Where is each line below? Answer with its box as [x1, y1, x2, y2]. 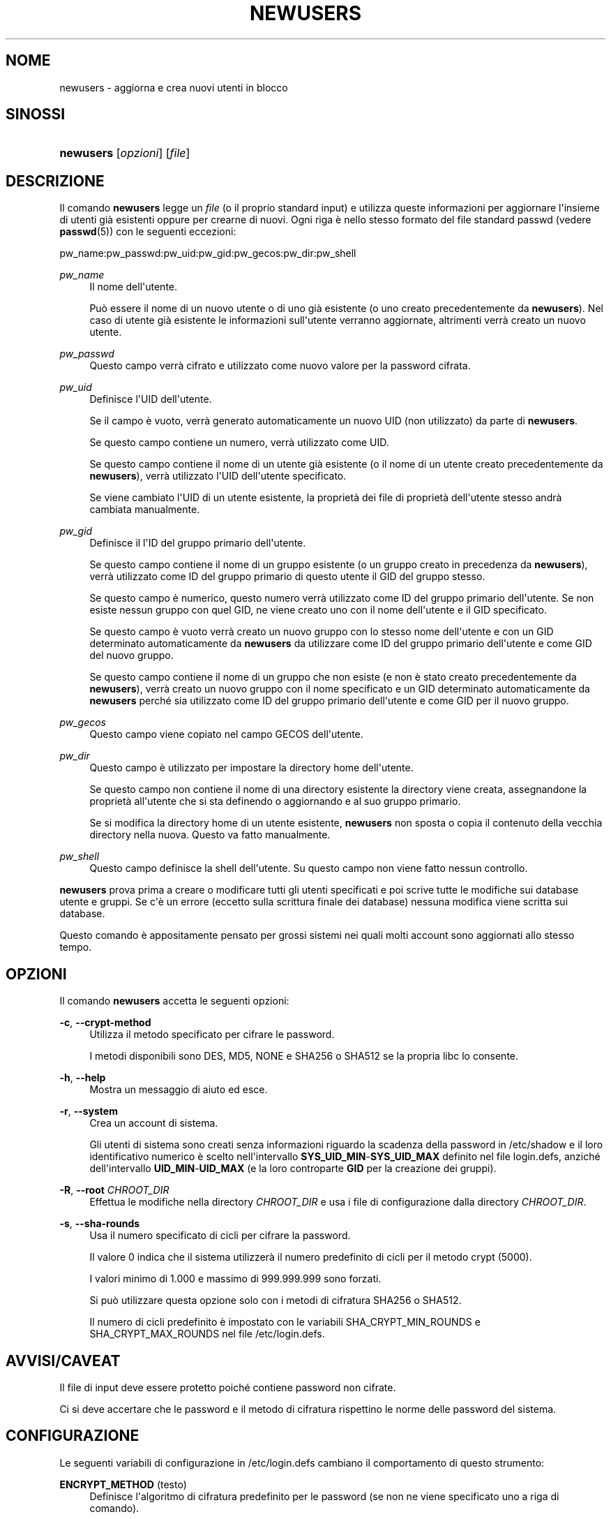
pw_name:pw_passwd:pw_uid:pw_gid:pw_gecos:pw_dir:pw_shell [59, 247, 356, 260]
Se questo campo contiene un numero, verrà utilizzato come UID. [89, 436, 389, 449]
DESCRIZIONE [6, 172, 105, 190]
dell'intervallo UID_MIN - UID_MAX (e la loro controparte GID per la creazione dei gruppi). [89, 1162, 497, 1175]
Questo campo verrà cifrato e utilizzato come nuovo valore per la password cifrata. [89, 360, 471, 372]
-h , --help [59, 1072, 106, 1084]
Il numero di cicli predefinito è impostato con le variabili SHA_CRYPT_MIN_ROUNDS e [89, 1316, 481, 1328]
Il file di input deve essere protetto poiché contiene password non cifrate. [59, 1381, 396, 1393]
